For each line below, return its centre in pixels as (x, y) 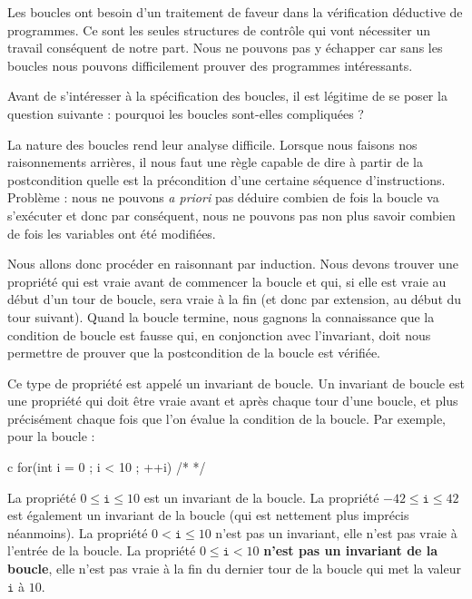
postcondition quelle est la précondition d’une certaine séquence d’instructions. (226, 179)
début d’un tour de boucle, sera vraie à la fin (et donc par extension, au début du (235, 299)
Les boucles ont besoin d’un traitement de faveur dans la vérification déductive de (235, 12)
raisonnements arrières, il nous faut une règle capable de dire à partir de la (215, 162)
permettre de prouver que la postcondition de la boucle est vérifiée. (194, 353)
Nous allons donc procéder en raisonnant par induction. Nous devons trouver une (233, 264)
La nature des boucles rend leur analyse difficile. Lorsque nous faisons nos (212, 144)
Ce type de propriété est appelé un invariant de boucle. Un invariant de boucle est (236, 383)
